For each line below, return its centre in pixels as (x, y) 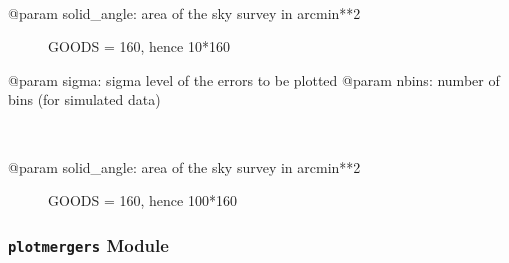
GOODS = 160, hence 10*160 (139, 46)
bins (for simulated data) (84, 99)
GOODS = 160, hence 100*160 (142, 200)
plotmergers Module (88, 244)
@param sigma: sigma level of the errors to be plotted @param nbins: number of (254, 79)
